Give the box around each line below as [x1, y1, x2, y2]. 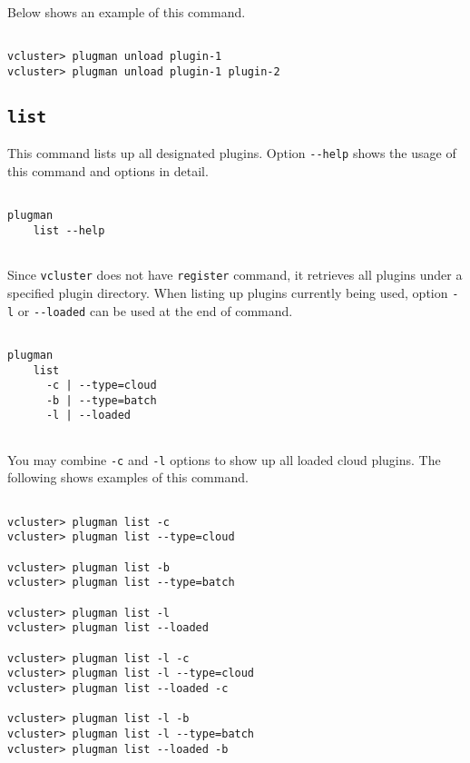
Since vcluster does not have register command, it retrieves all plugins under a [7, 265, 463, 284]
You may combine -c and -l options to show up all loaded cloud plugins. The [7, 450, 441, 469]
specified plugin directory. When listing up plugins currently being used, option [7, 282, 448, 302]
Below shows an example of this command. [7, 3, 246, 21]
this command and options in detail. [7, 162, 209, 180]
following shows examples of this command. [7, 468, 249, 487]
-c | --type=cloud [45, 379, 157, 392]
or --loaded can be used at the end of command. [17, 301, 293, 320]
